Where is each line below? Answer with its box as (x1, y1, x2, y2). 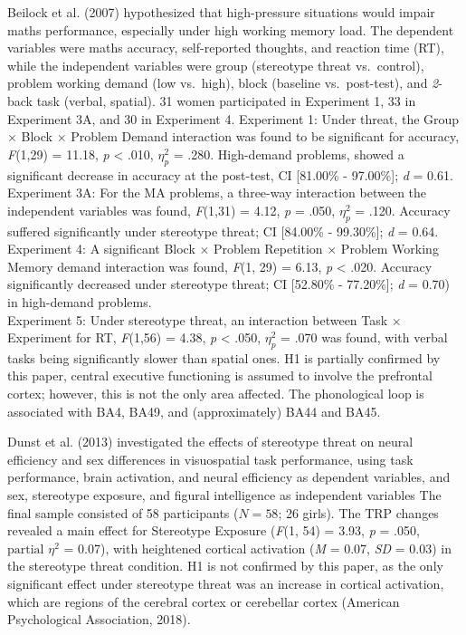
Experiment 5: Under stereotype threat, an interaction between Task (7, 310, 388, 329)
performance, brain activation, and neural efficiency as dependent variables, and (7, 467, 451, 486)
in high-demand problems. (7, 292, 152, 311)
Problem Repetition (214, 239, 323, 258)
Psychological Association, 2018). (7, 610, 191, 629)
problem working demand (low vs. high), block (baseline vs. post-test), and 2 (7, 73, 439, 92)
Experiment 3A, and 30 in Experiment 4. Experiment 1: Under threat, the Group (7, 109, 460, 128)
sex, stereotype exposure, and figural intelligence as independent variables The (7, 486, 442, 505)
